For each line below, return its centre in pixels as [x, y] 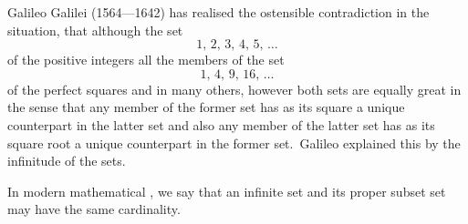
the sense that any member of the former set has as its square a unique [206, 107]
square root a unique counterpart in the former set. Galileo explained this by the [234, 143]
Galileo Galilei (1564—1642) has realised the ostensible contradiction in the [218, 12]
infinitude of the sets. [67, 161]
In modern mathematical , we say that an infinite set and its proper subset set [227, 191]
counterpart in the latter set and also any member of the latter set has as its [221, 124]
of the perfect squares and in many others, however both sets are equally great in [234, 89]
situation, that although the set [95, 30]
